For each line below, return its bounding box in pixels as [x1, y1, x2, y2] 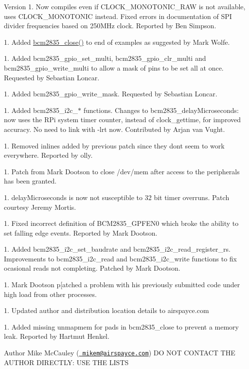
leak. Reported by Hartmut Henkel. [4, 331, 109, 341]
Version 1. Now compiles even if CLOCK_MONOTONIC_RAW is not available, [4, 1, 246, 11]
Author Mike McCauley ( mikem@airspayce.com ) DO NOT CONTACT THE [4, 348, 235, 358]
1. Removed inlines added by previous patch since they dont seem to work [4, 140, 225, 150]
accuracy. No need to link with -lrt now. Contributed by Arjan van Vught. [4, 124, 225, 134]
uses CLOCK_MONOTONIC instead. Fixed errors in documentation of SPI [4, 11, 232, 21]
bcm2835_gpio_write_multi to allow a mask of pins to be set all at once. [4, 62, 224, 73]
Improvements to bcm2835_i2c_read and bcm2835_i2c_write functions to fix [4, 253, 237, 263]
